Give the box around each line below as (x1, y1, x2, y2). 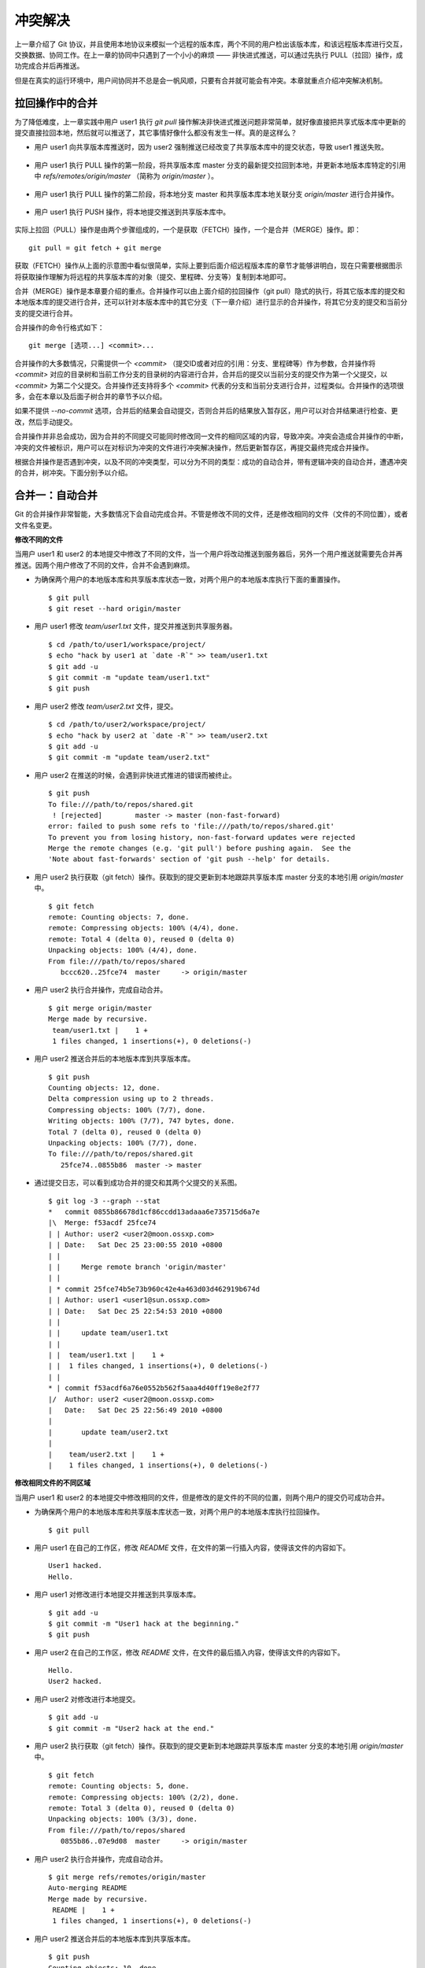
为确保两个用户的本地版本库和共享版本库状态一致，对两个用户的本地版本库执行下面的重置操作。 (34, 575, 345, 584)
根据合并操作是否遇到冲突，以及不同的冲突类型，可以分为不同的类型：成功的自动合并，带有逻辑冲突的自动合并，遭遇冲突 (14, 457, 408, 466)
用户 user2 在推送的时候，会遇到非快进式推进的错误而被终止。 (34, 770, 236, 779)
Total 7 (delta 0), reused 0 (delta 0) (48, 1127, 202, 1137)
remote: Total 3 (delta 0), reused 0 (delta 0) (48, 1803, 235, 1812)
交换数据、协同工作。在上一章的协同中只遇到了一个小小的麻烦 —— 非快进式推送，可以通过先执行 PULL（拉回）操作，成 (14, 50, 404, 59)
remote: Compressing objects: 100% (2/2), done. (48, 1792, 239, 1802)
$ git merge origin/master (48, 1004, 153, 1012)
